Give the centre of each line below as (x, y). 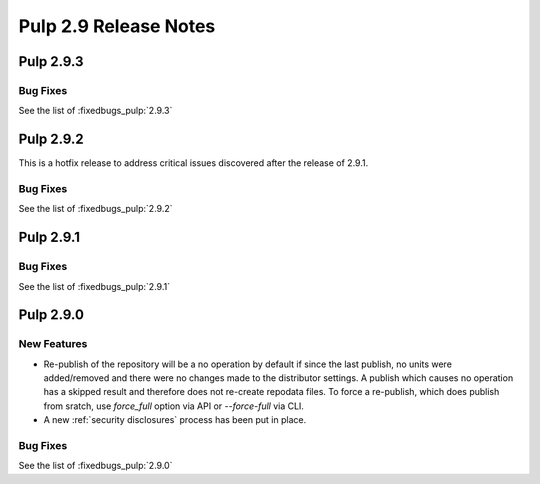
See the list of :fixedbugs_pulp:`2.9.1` (94, 286)
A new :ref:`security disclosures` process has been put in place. (175, 420)
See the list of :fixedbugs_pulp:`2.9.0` (95, 466)
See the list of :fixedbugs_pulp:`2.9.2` (96, 209)
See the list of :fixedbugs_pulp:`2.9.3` (95, 111)
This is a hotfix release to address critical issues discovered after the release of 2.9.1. (193, 163)
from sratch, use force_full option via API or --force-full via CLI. (174, 406)
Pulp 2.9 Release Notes (117, 26)
